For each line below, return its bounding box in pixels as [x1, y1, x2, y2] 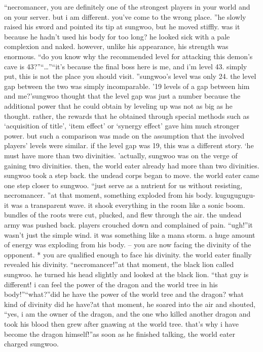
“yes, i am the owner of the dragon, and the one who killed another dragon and [4, 309, 251, 319]
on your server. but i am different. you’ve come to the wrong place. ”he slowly [4, 11, 246, 22]
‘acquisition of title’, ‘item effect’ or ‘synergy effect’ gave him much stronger [4, 120, 240, 131]
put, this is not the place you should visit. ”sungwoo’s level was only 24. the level [4, 71, 256, 81]
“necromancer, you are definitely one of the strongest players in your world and [4, 2, 250, 12]
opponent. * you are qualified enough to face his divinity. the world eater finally [4, 249, 252, 259]
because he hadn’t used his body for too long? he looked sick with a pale [4, 31, 230, 41]
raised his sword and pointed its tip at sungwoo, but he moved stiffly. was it [4, 21, 240, 32]
